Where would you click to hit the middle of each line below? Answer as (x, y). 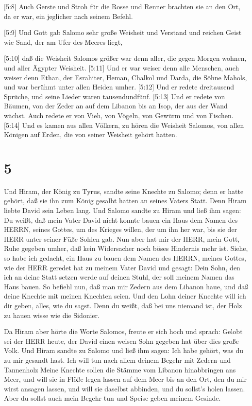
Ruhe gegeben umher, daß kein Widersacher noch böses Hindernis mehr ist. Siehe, (126, 248)
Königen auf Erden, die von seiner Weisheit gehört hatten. (91, 134)
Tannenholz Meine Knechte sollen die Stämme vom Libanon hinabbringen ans (120, 369)
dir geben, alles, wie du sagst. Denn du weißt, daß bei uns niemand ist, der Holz (123, 305)
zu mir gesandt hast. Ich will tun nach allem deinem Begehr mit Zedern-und (118, 360)
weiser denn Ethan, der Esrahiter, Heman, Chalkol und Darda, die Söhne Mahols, (126, 77)
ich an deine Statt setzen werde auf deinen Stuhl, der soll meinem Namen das (119, 277)
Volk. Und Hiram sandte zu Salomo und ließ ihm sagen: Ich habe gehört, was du (124, 350)
